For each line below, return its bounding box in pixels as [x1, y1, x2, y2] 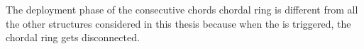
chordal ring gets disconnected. [6, 30, 140, 45]
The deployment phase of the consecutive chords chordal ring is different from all [6, 2, 358, 16]
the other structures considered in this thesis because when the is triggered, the [6, 16, 351, 31]
